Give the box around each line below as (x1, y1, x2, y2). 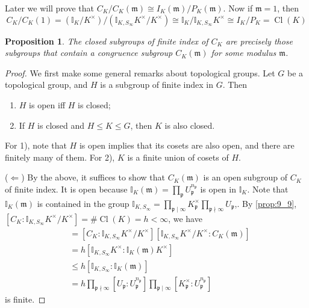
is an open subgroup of (203, 171, 288, 183)
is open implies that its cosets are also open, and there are (79, 139, 295, 152)
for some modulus (211, 46, 276, 59)
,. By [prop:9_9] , (234, 197, 297, 209)
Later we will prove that (5, 2, 95, 14)
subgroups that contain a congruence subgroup (5, 46, 173, 59)
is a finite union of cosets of (127, 150, 229, 163)
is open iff (29, 98, 66, 111)
